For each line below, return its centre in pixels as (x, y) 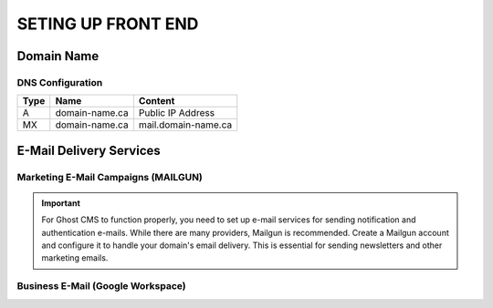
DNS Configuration (60, 82)
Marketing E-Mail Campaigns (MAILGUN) (110, 177)
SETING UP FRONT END (108, 24)
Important (61, 203)
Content (157, 101)
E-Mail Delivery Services (89, 150)
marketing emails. (75, 258)
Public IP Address (176, 113)
